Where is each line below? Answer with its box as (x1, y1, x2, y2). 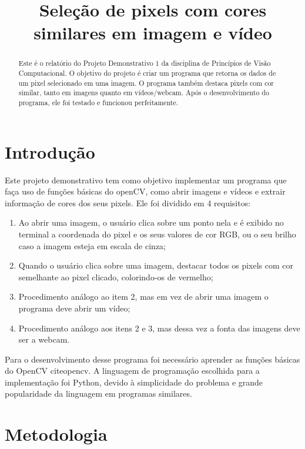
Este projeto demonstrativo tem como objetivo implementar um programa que (5, 173, 287, 186)
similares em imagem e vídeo (33, 21, 272, 45)
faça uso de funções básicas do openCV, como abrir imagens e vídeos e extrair (5, 185, 286, 197)
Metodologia (5, 422, 108, 446)
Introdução (5, 139, 95, 163)
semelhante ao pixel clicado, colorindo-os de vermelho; (18, 270, 213, 283)
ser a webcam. (18, 333, 70, 346)
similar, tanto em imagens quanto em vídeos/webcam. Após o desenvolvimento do (18, 88, 269, 98)
